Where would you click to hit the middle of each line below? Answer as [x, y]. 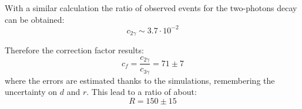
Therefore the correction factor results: [74, 50]
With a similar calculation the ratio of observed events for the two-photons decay [151, 8]
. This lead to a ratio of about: [142, 92]
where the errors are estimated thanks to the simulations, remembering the [140, 80]
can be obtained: [35, 19]
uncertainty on [31, 92]
